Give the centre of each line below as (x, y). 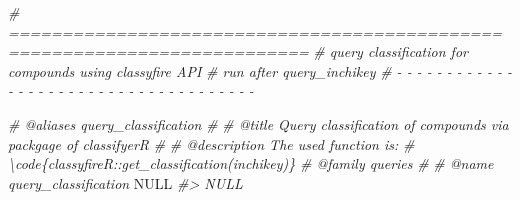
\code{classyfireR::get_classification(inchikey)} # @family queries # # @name (251, 163)
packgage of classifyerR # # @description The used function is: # (211, 143)
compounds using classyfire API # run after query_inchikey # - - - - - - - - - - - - (260, 70)
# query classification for (390, 51)
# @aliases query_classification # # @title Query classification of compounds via (258, 123)
